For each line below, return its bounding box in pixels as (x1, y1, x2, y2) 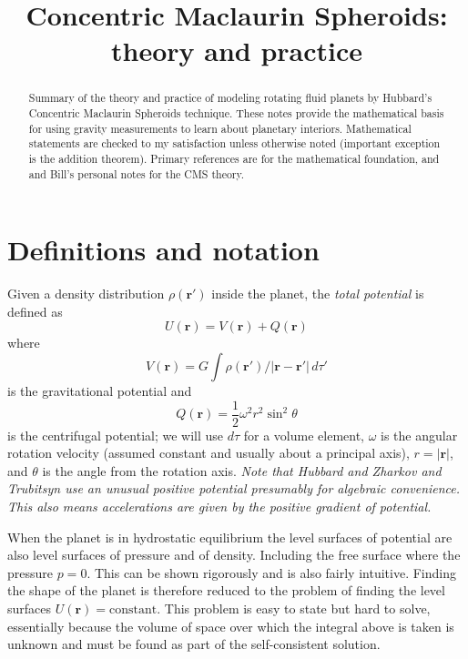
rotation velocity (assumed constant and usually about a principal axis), (7, 443, 410, 462)
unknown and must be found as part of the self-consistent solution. (7, 634, 381, 654)
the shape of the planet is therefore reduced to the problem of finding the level (7, 581, 445, 600)
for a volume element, (243, 425, 364, 444)
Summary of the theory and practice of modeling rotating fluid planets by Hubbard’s (28, 90, 432, 106)
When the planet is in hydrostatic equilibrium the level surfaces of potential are (7, 527, 453, 546)
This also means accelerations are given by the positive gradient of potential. (7, 497, 432, 516)
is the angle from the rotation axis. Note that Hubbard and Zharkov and (42, 461, 442, 480)
